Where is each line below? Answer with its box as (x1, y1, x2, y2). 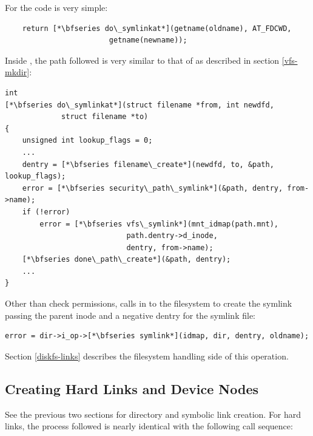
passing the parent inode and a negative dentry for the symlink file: (5, 308, 255, 321)
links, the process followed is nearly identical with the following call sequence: (5, 420, 293, 432)
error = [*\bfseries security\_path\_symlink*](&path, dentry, (22, 183, 283, 192)
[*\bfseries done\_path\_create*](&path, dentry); (22, 255, 231, 264)
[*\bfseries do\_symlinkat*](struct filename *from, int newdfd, (5, 100, 274, 109)
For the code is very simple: (5, 1, 108, 13)
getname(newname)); (109, 36, 187, 45)
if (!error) (22, 207, 70, 216)
